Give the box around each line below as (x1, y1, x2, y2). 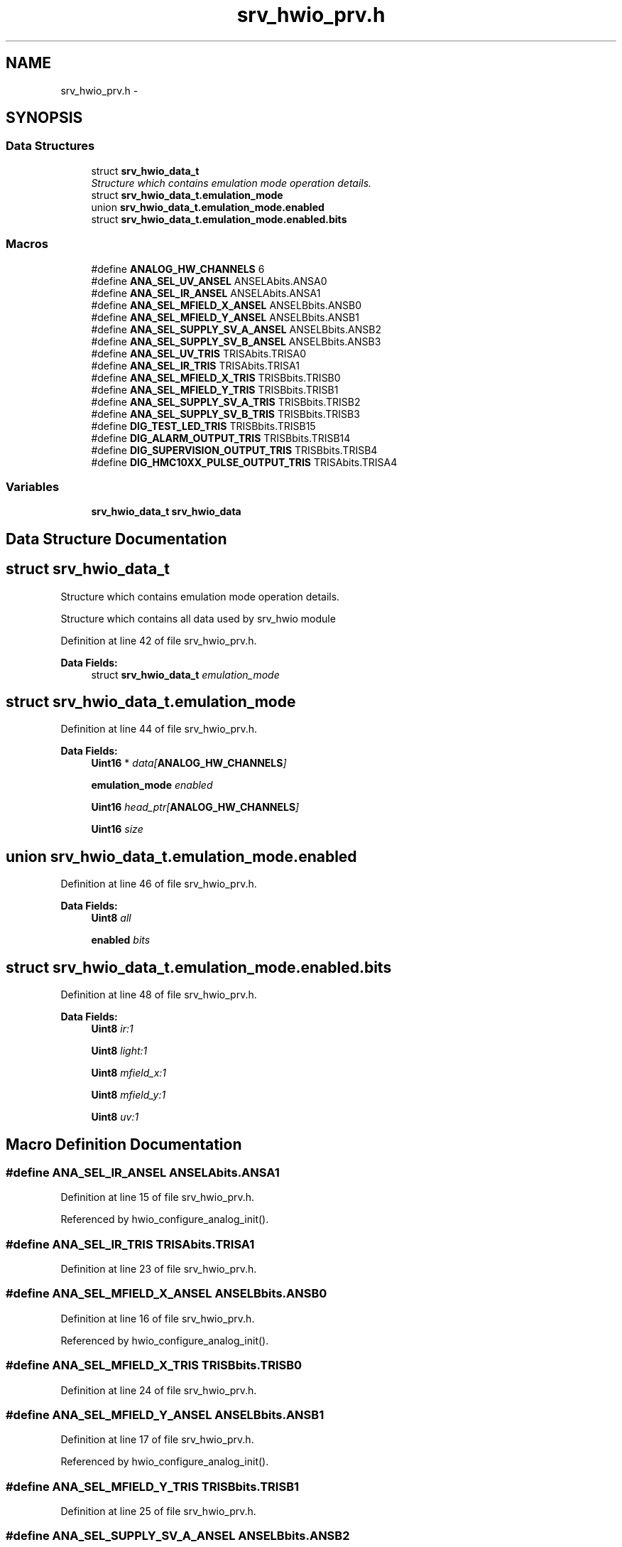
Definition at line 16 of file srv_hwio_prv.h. (60, 1312, 255, 1325)
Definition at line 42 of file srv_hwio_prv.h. (60, 634, 257, 647)
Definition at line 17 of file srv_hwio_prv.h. (60, 1433, 254, 1446)
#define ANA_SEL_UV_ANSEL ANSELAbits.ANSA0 (91, 274, 327, 287)
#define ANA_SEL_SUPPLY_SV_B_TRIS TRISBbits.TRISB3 (91, 407, 360, 420)
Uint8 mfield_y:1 (91, 1089, 166, 1101)
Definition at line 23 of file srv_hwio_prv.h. (60, 1263, 257, 1276)
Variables (6, 479, 60, 494)
